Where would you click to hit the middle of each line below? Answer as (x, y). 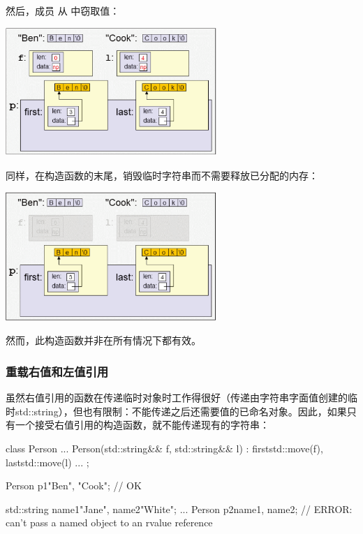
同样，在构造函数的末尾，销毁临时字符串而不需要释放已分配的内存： (162, 175)
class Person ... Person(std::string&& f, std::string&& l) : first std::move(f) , (164, 448)
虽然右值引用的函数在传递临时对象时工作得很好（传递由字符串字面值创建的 (177, 398)
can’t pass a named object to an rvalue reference (109, 522)
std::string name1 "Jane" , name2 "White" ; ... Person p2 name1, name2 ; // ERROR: (179, 509)
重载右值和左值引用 (57, 371)
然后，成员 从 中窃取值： (63, 10)
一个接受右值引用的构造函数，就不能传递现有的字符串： (142, 425)
